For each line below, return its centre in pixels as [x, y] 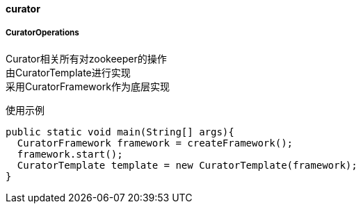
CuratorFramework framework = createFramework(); [155, 143]
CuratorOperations [42, 33]
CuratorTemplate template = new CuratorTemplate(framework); [187, 165]
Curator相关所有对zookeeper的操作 [86, 58]
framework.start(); [70, 154]
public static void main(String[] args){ [120, 132]
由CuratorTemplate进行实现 [68, 72]
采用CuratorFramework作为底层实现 [88, 86]
